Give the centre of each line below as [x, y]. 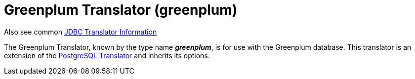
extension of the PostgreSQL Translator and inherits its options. [107, 55]
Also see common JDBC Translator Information [81, 32]
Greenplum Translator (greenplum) [121, 10]
